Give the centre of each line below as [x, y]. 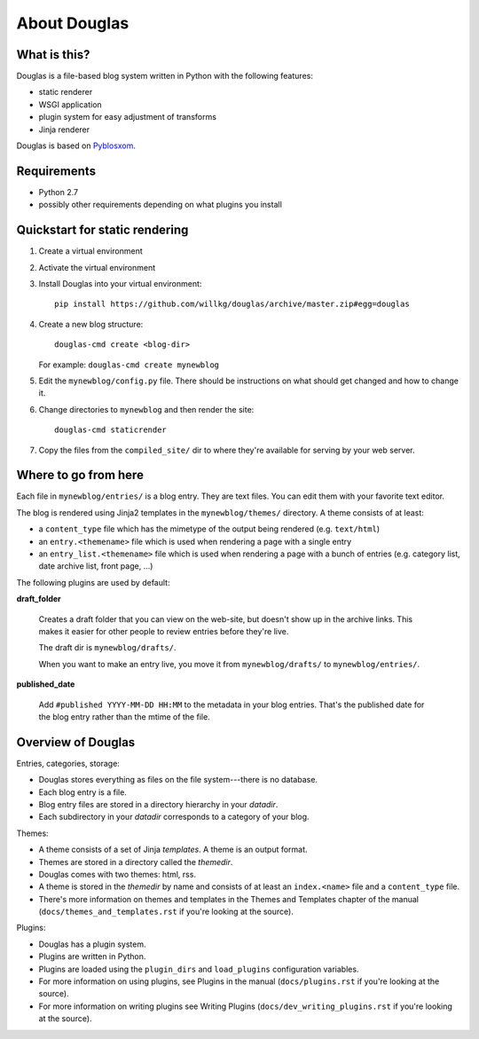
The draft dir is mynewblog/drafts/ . [107, 648]
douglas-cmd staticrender [111, 430]
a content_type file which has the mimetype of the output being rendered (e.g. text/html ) [209, 529]
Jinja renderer [64, 130]
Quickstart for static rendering [102, 230]
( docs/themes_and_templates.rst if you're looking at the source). [166, 912]
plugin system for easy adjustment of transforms [128, 117]
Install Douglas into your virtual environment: [120, 283]
